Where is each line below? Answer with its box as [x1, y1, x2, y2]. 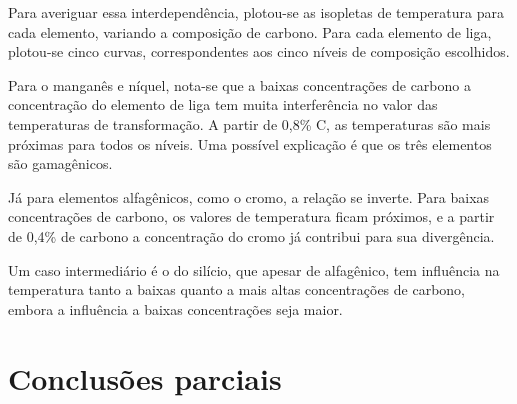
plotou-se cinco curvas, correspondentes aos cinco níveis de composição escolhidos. [8, 41, 510, 62]
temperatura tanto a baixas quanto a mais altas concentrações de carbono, [8, 279, 466, 300]
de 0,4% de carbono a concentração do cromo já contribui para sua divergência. [8, 225, 495, 246]
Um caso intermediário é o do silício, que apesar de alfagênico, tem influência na [8, 259, 500, 280]
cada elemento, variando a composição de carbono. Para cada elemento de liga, [8, 21, 492, 42]
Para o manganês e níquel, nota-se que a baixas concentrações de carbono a [8, 74, 471, 95]
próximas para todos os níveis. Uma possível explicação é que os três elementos [8, 133, 492, 154]
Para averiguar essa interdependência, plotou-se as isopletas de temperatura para [8, 2, 504, 22]
